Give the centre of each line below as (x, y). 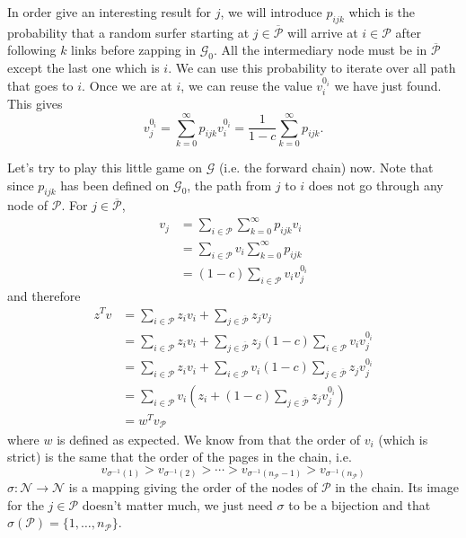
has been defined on (115, 185)
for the (26, 504)
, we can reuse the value (246, 85)
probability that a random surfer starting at (128, 32)
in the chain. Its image (397, 487)
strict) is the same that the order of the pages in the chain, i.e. (180, 457)
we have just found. (388, 85)
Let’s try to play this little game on (105, 167)
